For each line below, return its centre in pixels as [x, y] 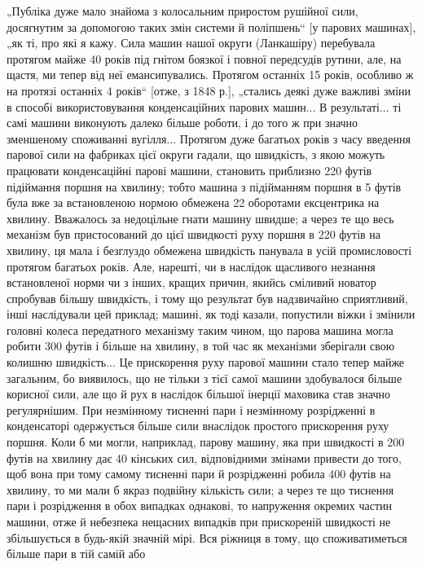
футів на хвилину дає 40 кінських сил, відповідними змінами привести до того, [204, 457]
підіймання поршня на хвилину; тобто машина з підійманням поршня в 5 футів [204, 186]
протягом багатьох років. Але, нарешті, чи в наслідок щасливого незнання [191, 266]
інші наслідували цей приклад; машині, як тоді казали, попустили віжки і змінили [211, 314]
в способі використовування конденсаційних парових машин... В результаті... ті [204, 106]
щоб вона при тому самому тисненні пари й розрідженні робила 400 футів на [199, 474]
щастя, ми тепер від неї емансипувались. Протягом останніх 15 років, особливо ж [210, 75]
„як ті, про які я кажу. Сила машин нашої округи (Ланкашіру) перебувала [191, 43]
